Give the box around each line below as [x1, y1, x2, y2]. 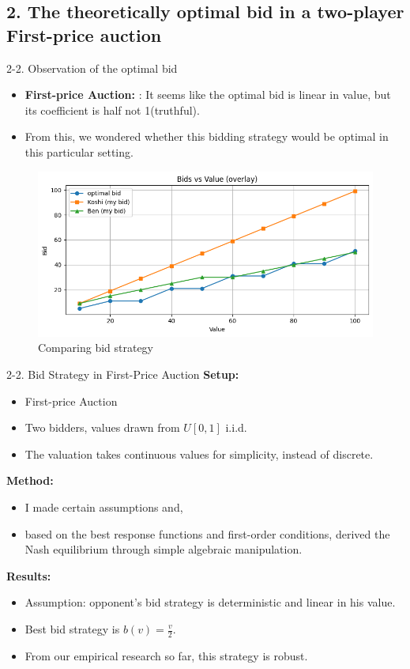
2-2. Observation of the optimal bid [6, 59, 178, 76]
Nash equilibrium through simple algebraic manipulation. [24, 541, 303, 557]
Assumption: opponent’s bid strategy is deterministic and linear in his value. [24, 594, 396, 610]
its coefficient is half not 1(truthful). [24, 101, 200, 118]
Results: [6, 567, 51, 584]
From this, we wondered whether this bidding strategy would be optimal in [24, 128, 389, 145]
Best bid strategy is [24, 621, 120, 637]
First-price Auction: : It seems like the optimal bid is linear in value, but [24, 86, 391, 103]
